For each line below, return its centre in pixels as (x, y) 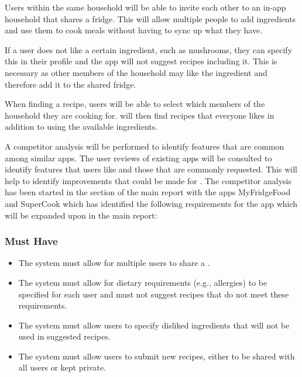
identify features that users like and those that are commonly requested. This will (151, 169)
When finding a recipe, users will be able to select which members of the (135, 104)
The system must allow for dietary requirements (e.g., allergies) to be (143, 282)
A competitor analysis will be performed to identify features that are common (145, 146)
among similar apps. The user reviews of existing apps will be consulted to (138, 158)
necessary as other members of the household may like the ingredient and (136, 72)
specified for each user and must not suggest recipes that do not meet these (154, 294)
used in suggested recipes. (64, 336)
